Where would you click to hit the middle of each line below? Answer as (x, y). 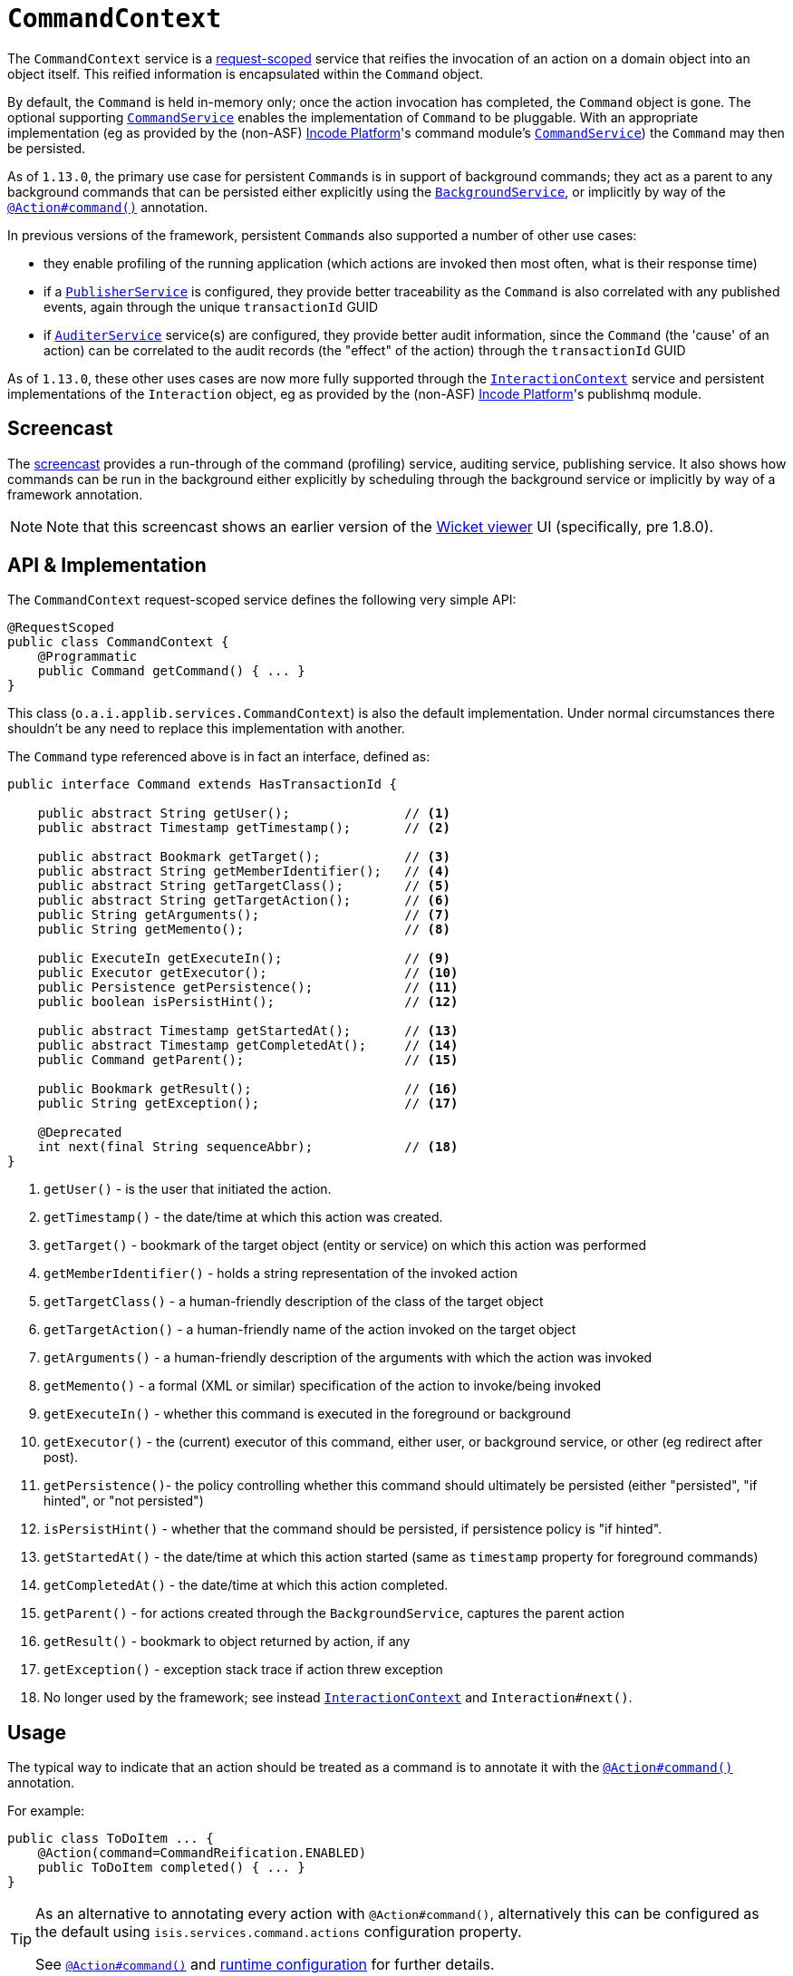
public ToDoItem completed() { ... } (171, 1868)
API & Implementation (107, 566)
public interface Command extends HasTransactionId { (202, 785)
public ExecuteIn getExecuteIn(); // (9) (244, 959)
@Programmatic (87, 657)
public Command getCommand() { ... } (171, 671)
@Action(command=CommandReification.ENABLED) (202, 1853)
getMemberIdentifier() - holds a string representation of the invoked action (280, 1274)
